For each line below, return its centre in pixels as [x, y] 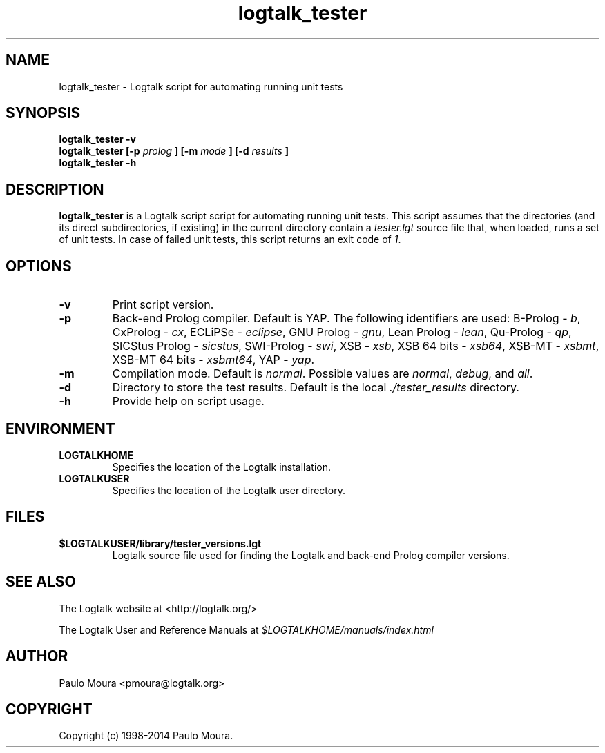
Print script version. [163, 305]
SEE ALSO [41, 582]
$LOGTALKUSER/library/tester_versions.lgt [160, 543]
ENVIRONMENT [60, 429]
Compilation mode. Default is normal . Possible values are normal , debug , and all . [323, 374]
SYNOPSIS [43, 113]
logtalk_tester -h [98, 163]
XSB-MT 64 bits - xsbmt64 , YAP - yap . [213, 360]
